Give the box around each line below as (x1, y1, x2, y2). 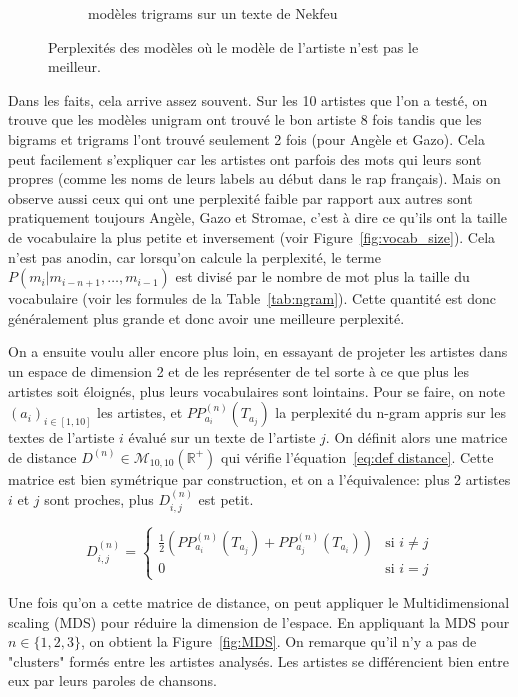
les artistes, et (97, 402, 183, 423)
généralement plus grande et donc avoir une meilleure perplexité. (8, 307, 405, 328)
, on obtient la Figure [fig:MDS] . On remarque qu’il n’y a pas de (80, 631, 477, 652)
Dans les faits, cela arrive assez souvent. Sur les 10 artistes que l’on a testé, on (8, 89, 488, 110)
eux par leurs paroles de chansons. (8, 670, 217, 691)
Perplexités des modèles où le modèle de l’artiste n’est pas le (48, 36, 419, 57)
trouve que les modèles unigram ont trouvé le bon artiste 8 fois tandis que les (8, 109, 482, 130)
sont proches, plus (44, 489, 154, 510)
